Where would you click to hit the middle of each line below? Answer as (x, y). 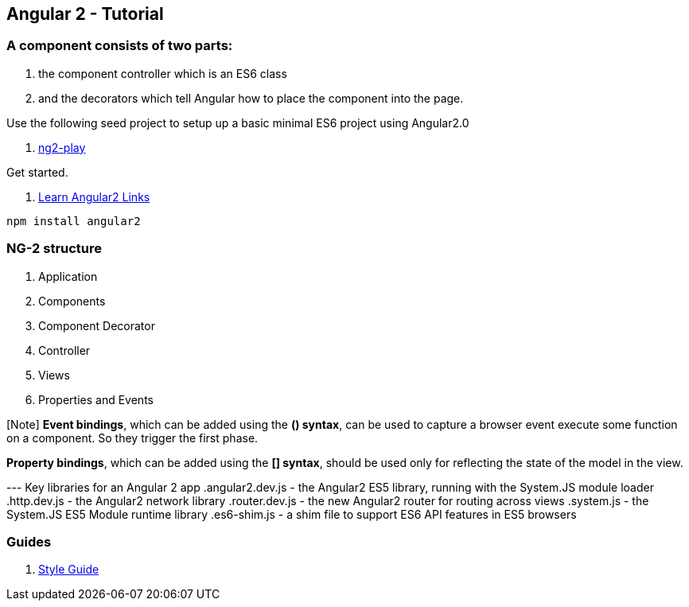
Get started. (37, 172)
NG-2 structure (54, 249)
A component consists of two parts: (120, 46)
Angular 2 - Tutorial (85, 14)
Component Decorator (97, 325)
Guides (29, 541)
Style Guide (69, 570)
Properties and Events (96, 399)
